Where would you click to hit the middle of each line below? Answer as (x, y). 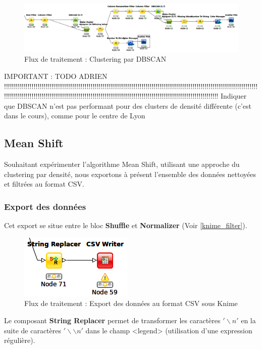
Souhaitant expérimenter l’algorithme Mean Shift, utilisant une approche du (122, 164)
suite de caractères (33, 330)
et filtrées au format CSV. (44, 184)
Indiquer (233, 96)
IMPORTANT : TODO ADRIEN (56, 76)
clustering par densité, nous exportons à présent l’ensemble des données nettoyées (130, 174)
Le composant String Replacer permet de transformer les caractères (112, 320)
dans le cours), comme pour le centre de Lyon (75, 116)
